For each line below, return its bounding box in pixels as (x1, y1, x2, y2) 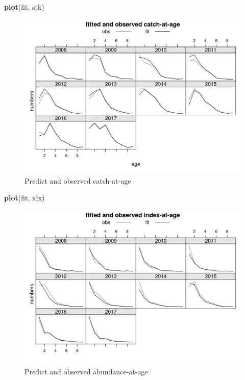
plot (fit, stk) (4, 2, 44, 12)
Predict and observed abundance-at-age (24, 366, 148, 377)
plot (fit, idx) (4, 192, 45, 203)
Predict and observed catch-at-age (24, 175, 131, 186)
